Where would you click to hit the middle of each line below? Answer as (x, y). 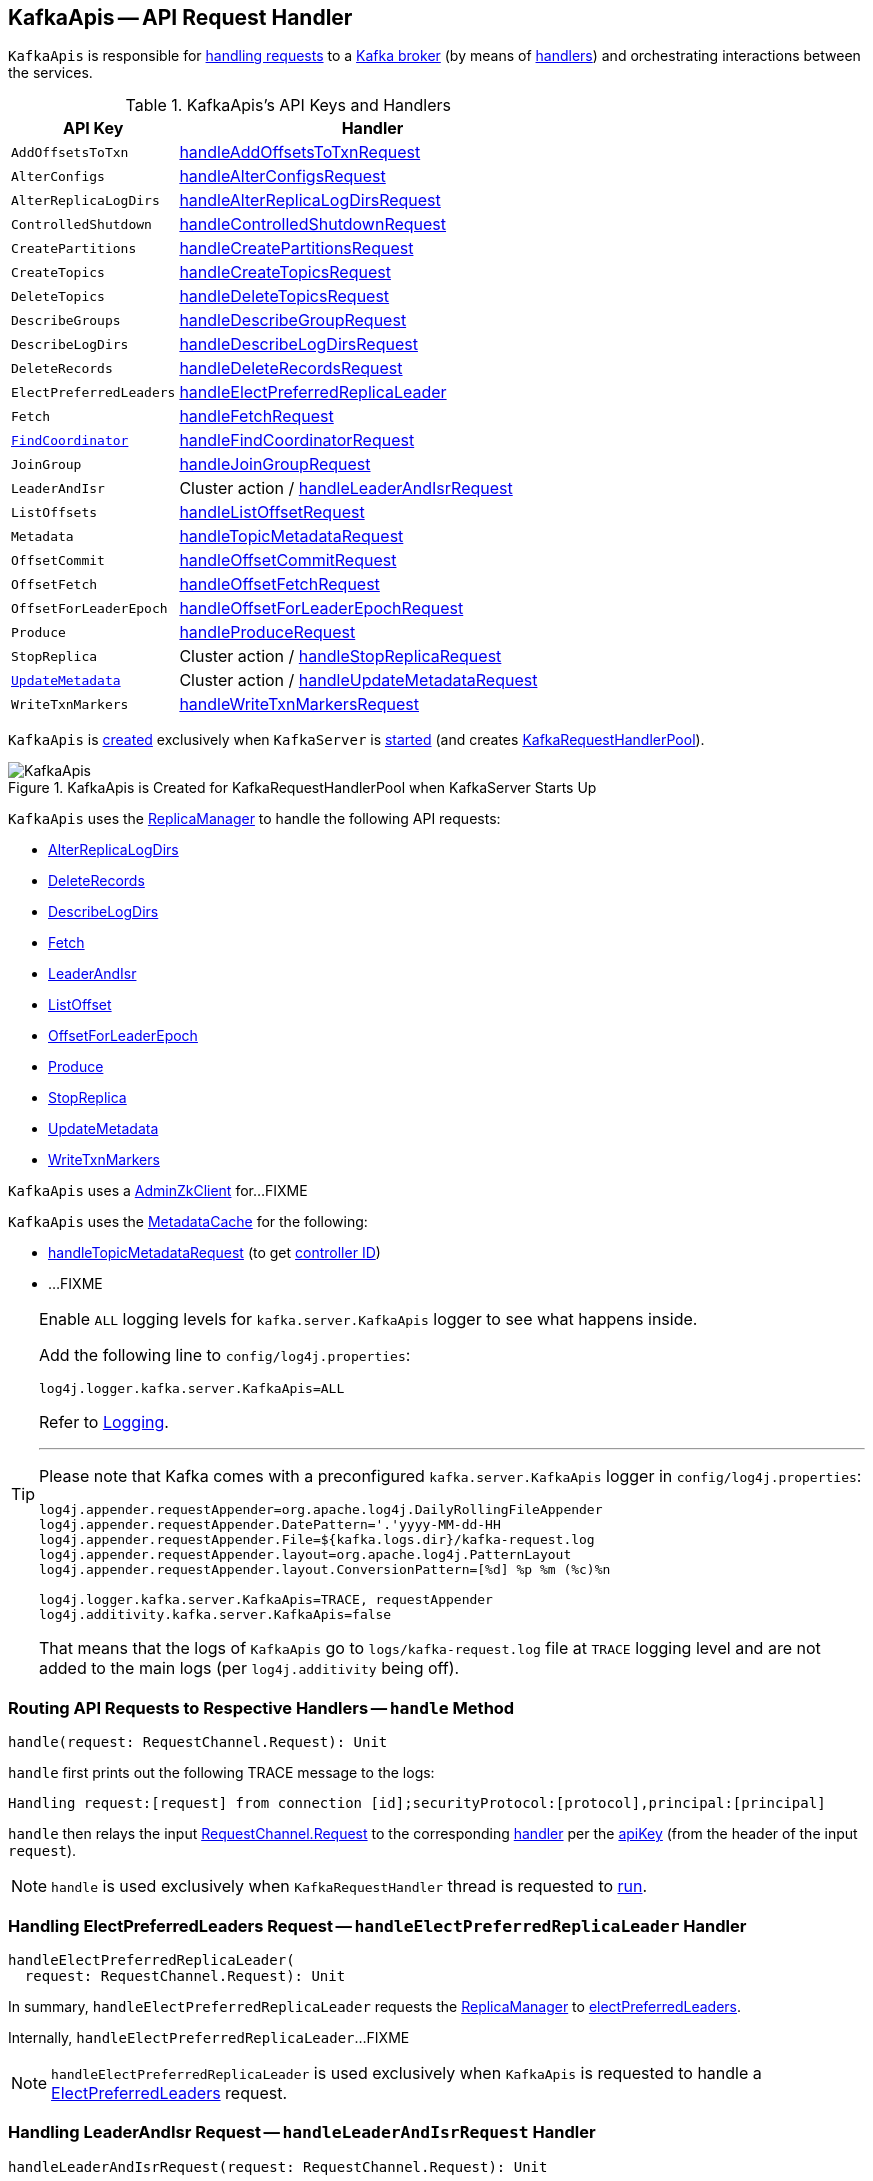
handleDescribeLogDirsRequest (298, 344)
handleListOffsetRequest (272, 512)
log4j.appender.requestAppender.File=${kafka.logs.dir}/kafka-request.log (317, 1540)
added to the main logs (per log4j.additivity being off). (249, 1668)
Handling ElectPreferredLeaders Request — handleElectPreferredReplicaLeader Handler (377, 1925)
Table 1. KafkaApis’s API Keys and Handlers (288, 105)
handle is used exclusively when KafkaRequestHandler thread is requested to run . (349, 1886)
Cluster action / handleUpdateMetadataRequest (358, 680)
